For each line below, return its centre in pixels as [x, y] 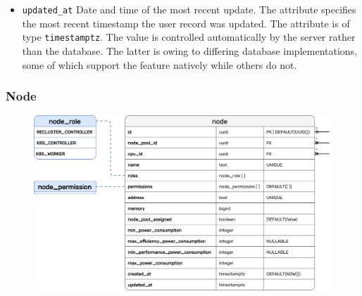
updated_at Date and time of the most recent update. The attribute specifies [189, 9]
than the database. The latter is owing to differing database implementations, [190, 50]
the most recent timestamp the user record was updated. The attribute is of [186, 23]
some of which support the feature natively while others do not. [160, 64]
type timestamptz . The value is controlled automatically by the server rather [189, 37]
